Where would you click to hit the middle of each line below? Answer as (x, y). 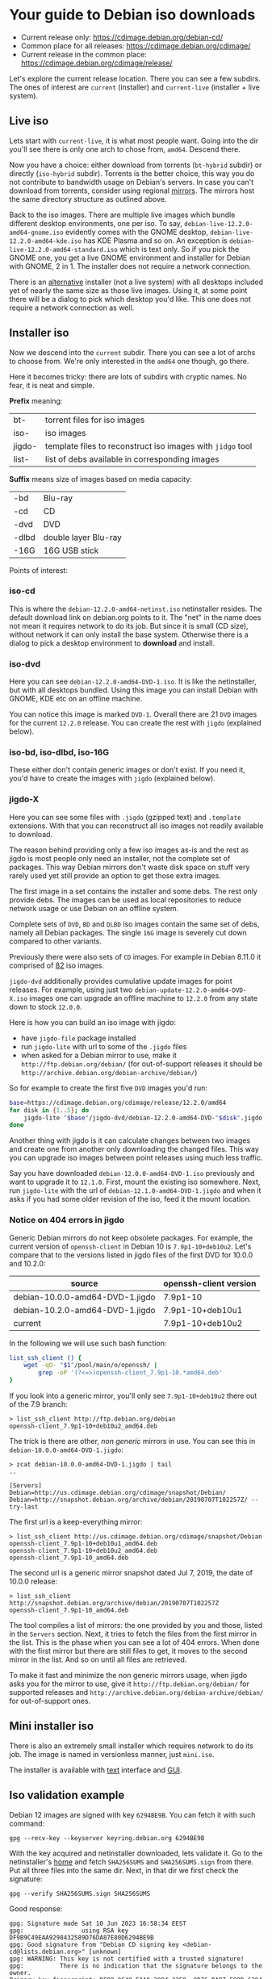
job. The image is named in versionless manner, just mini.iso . (112, 1754)
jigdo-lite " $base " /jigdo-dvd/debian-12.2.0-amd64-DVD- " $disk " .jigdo (143, 1118)
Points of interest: (38, 570)
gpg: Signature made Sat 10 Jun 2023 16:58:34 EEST (98, 1923)
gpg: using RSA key (69, 1931)
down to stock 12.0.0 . (46, 1006)
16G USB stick (71, 550)
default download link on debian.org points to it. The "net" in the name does (135, 617)
